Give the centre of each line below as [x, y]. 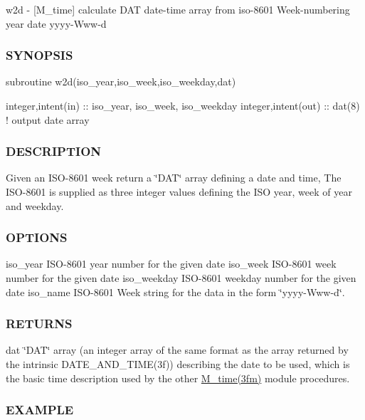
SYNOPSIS [39, 55]
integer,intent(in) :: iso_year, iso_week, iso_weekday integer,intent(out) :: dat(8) [183, 105]
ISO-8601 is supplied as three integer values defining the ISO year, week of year [179, 191]
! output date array [48, 119]
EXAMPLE [40, 410]
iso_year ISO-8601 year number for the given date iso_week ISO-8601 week [171, 264]
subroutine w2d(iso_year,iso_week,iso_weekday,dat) [121, 82]
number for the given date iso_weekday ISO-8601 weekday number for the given [181, 278]
